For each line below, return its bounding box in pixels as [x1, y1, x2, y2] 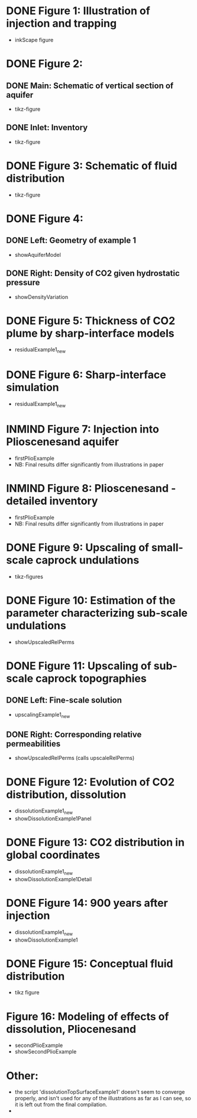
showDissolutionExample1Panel [14, 815, 92, 822]
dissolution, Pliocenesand [6, 1022, 137, 1036]
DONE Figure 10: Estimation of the [6, 594, 176, 607]
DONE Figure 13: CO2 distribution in [6, 836, 185, 849]
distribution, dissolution [6, 788, 127, 801]
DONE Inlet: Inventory [6, 123, 88, 133]
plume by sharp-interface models [6, 327, 175, 340]
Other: [6, 1069, 38, 1082]
